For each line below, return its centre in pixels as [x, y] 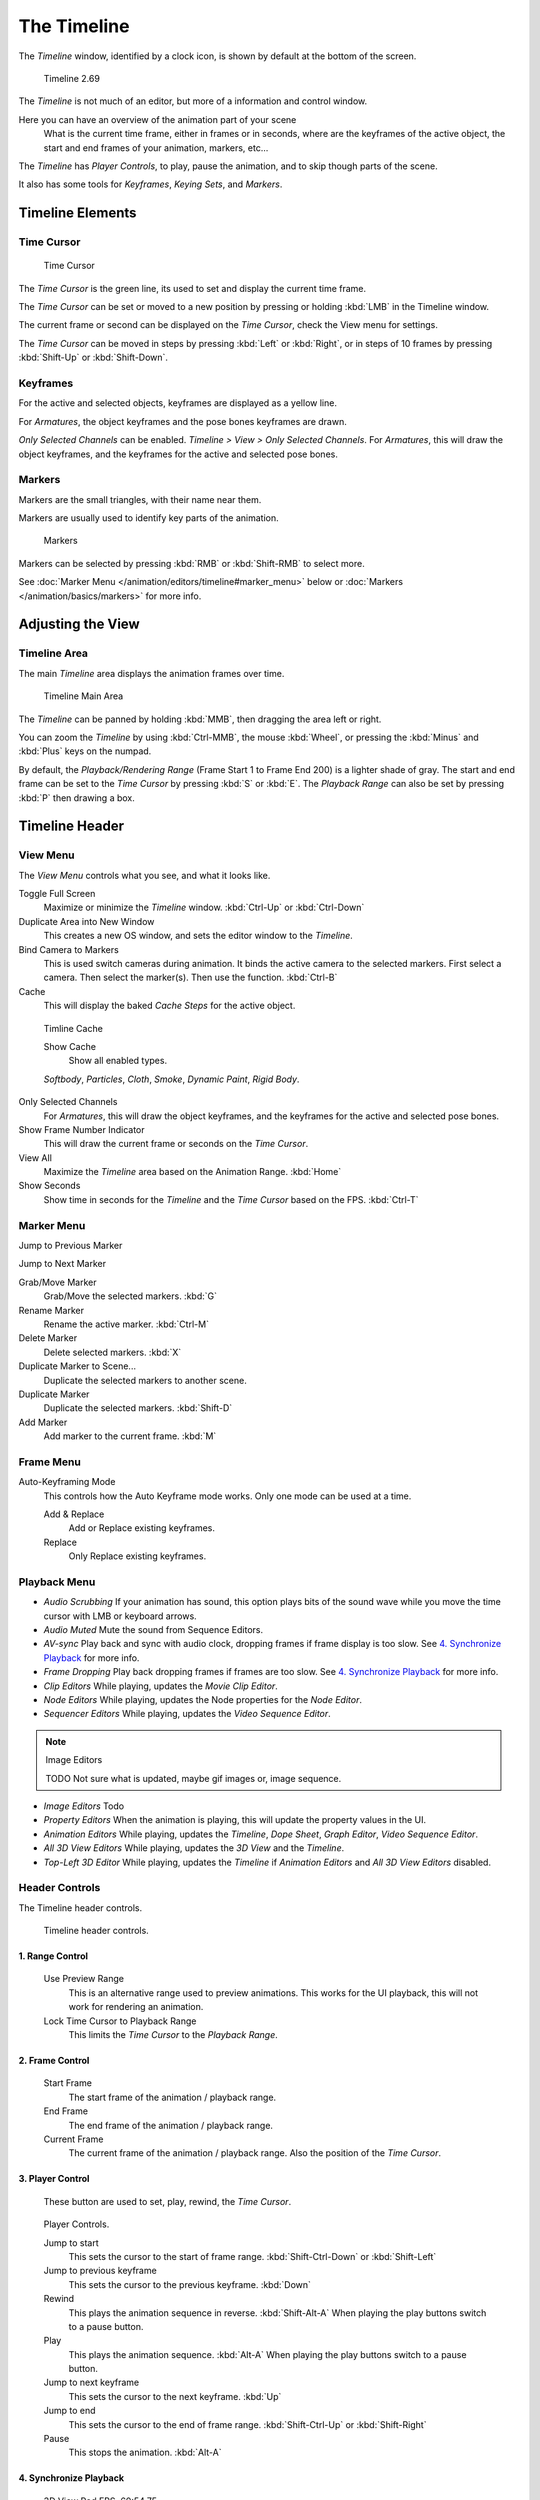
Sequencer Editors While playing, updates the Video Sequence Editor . [187, 1714]
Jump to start [71, 2242]
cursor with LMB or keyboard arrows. [120, 1616]
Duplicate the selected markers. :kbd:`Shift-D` [138, 1408]
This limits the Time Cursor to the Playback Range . [173, 2035]
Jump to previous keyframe [100, 2271]
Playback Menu [57, 1582]
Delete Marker [48, 1338]
